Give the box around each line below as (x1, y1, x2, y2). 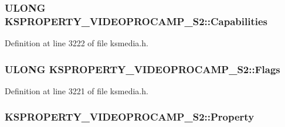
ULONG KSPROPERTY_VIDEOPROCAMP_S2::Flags (5, 61, 280, 76)
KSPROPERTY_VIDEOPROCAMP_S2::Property (5, 109, 255, 124)
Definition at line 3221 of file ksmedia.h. (5, 84, 148, 97)
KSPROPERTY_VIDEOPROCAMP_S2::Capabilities (5, 13, 268, 28)
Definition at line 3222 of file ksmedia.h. (5, 37, 148, 49)
